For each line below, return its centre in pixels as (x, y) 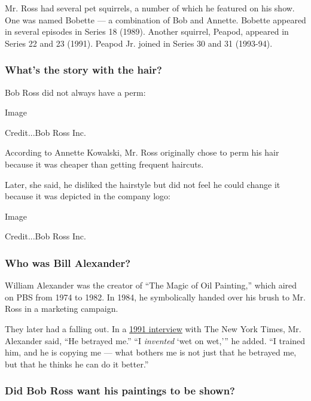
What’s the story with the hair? (83, 70)
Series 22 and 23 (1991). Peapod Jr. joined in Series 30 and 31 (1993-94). (139, 43)
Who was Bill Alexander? (68, 262)
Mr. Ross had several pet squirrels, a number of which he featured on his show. (150, 8)
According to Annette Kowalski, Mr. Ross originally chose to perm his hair (142, 152)
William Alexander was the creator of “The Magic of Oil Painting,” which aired (151, 285)
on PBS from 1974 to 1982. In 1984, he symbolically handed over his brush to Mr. (155, 297)
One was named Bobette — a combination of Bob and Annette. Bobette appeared (155, 19)
